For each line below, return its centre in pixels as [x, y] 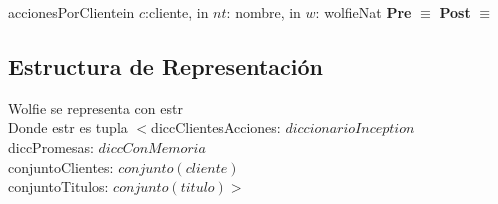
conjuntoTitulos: [58, 186]
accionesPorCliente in [71, 12]
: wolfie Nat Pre [363, 12]
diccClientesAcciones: [216, 127]
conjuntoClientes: [61, 166]
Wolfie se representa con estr [95, 107]
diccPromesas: [51, 146]
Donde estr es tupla [68, 127]
